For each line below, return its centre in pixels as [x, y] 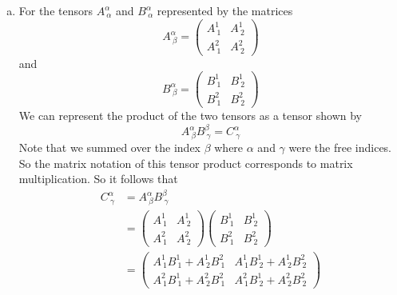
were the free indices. [340, 147]
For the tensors [56, 10]
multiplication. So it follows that [98, 179]
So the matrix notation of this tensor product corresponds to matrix [186, 163]
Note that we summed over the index [109, 147]
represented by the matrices [225, 10]
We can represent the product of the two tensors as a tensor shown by [190, 116]
